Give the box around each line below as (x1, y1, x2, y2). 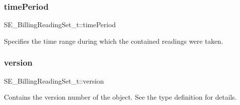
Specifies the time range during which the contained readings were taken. (4, 35, 223, 46)
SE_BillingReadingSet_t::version (4, 75, 104, 86)
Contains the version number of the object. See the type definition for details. (4, 92, 237, 102)
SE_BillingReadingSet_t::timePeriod (4, 19, 116, 30)
